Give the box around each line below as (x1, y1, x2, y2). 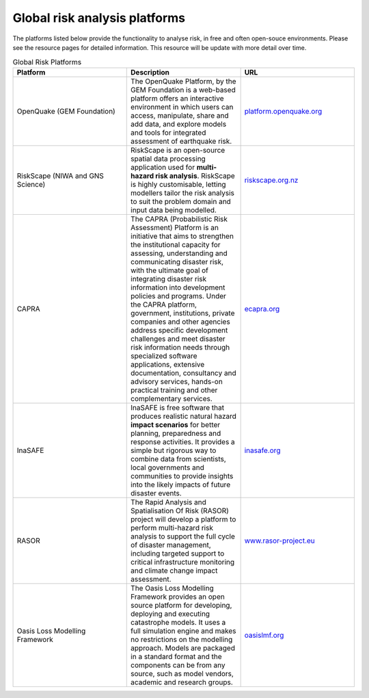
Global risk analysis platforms (12, 10, 186, 25)
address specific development (131, 325, 228, 335)
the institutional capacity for (131, 240, 221, 249)
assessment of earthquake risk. (131, 136, 232, 146)
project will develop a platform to (131, 514, 236, 523)
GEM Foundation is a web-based (131, 85, 236, 94)
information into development (131, 283, 225, 292)
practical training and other (131, 385, 218, 395)
